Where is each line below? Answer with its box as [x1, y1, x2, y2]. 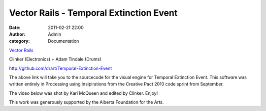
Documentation [48, 38, 79, 44]
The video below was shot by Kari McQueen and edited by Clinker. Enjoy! [9, 90, 158, 96]
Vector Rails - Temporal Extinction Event [9, 7, 178, 18]
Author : [9, 31, 26, 37]
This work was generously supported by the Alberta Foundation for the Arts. [9, 99, 164, 105]
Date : [9, 25, 21, 30]
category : [9, 38, 30, 44]
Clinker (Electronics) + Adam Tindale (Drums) [9, 56, 101, 62]
